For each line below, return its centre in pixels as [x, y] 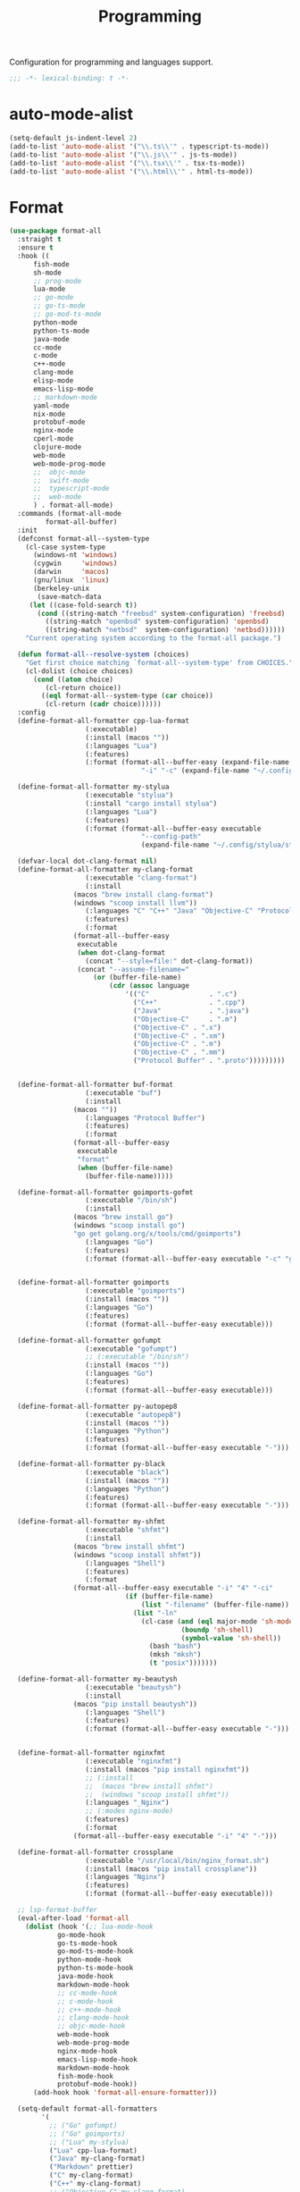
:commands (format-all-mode [70, 514]
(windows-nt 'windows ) [75, 555]
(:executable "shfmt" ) [127, 1530]
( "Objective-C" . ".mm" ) [179, 1052]
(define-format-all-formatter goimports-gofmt [105, 1192]
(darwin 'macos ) [71, 572]
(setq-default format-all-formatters [87, 2109]
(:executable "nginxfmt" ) [133, 1762]
